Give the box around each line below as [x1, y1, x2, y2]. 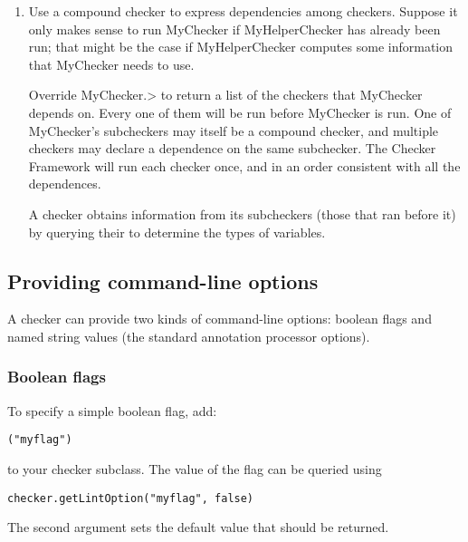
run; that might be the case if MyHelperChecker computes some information [28, 37, 453, 56]
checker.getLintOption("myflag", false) [7, 491, 254, 505]
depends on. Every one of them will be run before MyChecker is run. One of [28, 102, 452, 121]
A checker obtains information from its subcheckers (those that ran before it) [28, 204, 456, 223]
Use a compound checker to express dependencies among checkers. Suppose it [28, 2, 458, 20]
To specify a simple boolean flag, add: [7, 401, 217, 420]
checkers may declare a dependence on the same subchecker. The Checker [28, 139, 436, 158]
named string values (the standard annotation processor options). [7, 326, 370, 345]
